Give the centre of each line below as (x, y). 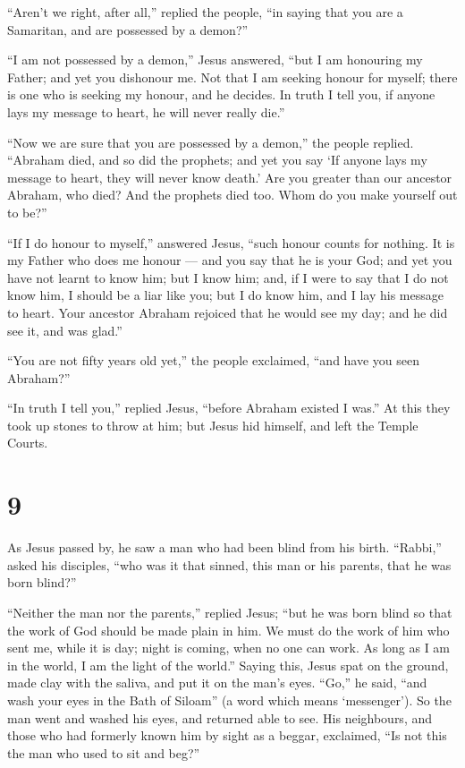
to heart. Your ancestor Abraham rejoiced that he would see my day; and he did (228, 312)
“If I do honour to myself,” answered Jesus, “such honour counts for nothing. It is (231, 242)
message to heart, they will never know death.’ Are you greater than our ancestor (230, 177)
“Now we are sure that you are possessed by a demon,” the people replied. (211, 142)
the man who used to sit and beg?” (104, 752)
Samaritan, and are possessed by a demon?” (128, 29)
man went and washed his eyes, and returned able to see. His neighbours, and (220, 717)
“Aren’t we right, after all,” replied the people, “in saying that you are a (205, 12)
